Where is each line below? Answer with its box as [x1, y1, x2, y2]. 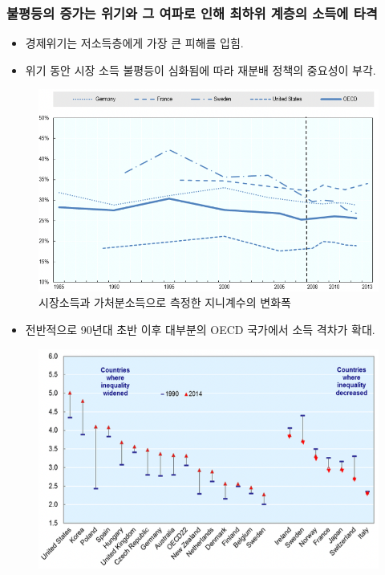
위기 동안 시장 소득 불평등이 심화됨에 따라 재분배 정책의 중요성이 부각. [25, 61, 376, 78]
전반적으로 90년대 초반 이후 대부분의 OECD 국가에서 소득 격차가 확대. [25, 320, 375, 337]
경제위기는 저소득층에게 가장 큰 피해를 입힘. [25, 35, 244, 51]
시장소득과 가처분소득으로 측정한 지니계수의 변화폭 [38, 294, 291, 311]
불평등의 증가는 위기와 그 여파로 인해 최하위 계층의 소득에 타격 [6, 2, 378, 22]
